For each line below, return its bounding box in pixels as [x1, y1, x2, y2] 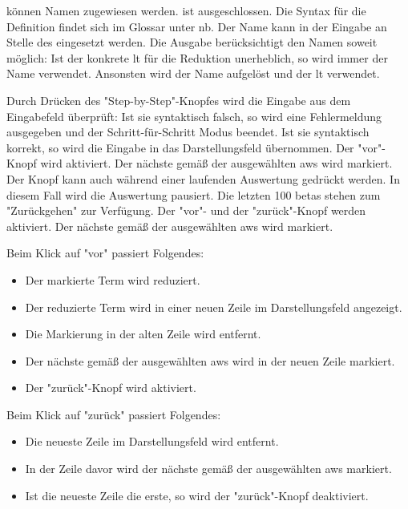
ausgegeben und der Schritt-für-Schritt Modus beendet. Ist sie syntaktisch [6, 123, 370, 140]
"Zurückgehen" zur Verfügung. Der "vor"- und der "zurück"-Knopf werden [6, 202, 366, 219]
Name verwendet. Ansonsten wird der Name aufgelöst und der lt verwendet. [6, 65, 380, 82]
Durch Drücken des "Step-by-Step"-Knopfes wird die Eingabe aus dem [6, 91, 351, 108]
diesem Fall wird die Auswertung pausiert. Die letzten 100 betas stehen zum [6, 186, 381, 203]
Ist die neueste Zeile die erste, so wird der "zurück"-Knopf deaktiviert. [25, 487, 369, 503]
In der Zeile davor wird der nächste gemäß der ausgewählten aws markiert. [25, 460, 392, 477]
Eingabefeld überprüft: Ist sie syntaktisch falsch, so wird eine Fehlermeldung [6, 107, 382, 124]
